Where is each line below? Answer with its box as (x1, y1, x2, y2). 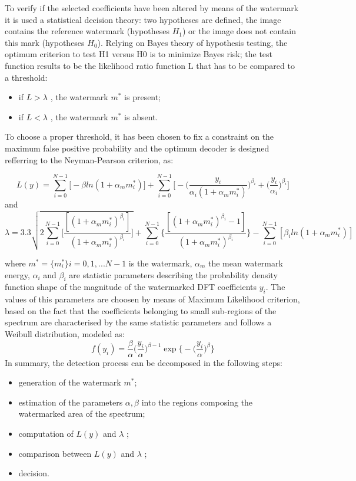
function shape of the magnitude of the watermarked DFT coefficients (5, 281, 257, 293)
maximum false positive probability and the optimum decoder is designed (5, 141, 270, 154)
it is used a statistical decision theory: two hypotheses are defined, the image (5, 13, 281, 25)
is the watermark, (128, 257, 192, 269)
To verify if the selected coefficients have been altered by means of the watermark (5, 2, 299, 14)
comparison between (18, 447, 92, 459)
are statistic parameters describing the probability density (69, 268, 278, 281)
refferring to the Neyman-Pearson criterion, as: (5, 153, 174, 166)
